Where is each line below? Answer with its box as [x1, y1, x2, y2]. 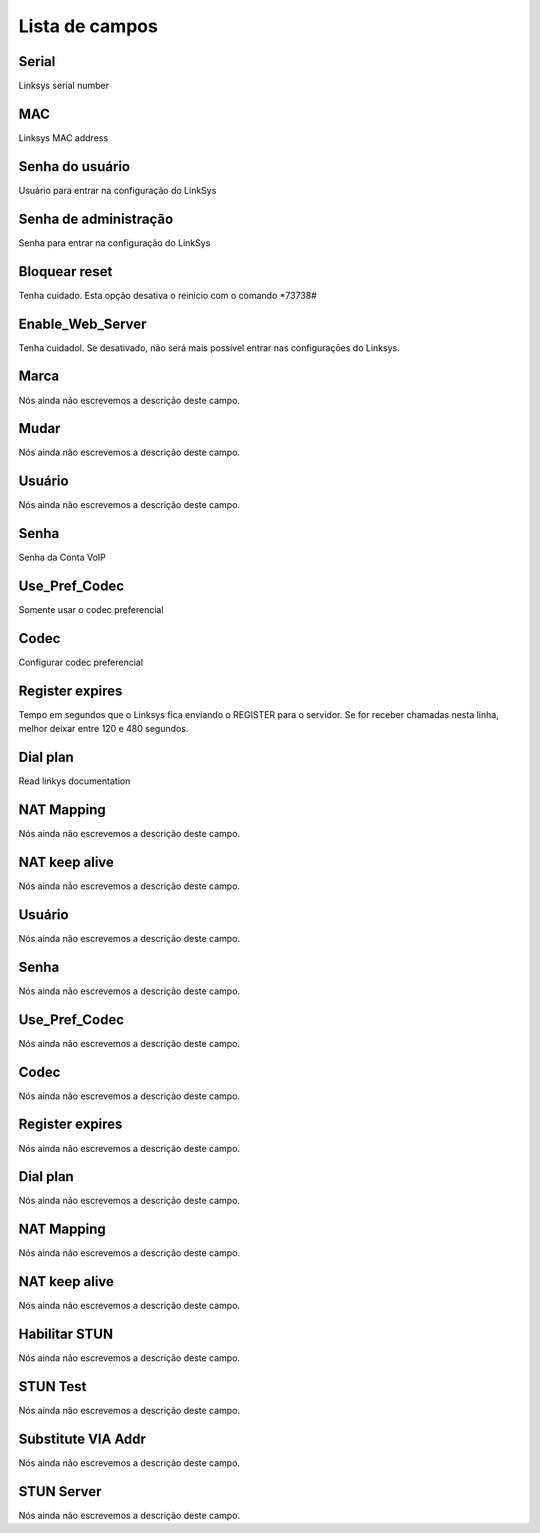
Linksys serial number [18, 80, 110, 92]
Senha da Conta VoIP [18, 551, 107, 564]
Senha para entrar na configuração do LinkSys [18, 236, 211, 249]
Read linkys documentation [18, 775, 131, 787]
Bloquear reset [18, 263, 113, 280]
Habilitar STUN [18, 1326, 114, 1343]
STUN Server [18, 1483, 102, 1500]
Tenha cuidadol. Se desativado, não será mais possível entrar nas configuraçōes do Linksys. [18, 341, 400, 354]
